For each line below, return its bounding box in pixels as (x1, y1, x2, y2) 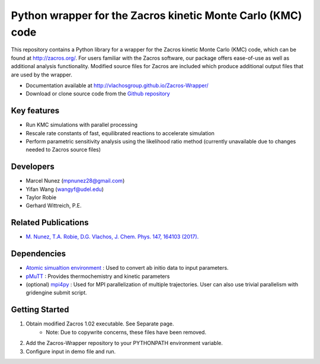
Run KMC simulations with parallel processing (25, 122, 138, 129)
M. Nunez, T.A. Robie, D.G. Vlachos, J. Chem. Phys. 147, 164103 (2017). (25, 233, 199, 240)
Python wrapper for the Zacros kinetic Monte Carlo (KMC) (11, 9, 302, 22)
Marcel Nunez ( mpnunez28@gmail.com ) (25, 177, 125, 184)
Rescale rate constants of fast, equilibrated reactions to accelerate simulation (25, 129, 215, 136)
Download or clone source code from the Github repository (25, 90, 170, 97)
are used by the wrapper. (11, 71, 72, 78)
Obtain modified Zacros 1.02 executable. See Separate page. (25, 320, 174, 327)
